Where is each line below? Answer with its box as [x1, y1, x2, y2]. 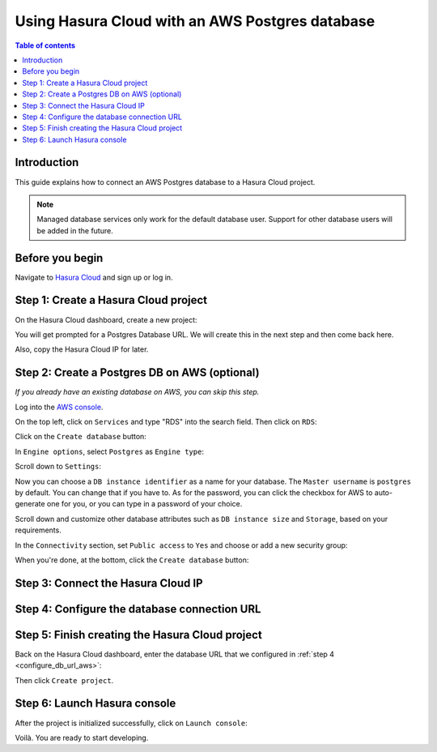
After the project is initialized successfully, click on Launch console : [15, 718, 248, 728]
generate [15, 499, 45, 509]
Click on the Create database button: [15, 432, 147, 442]
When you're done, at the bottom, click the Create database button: [15, 555, 249, 565]
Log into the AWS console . [15, 402, 104, 412]
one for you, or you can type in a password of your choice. [46, 499, 243, 509]
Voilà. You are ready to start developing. [15, 733, 149, 742]
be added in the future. [36, 225, 113, 235]
